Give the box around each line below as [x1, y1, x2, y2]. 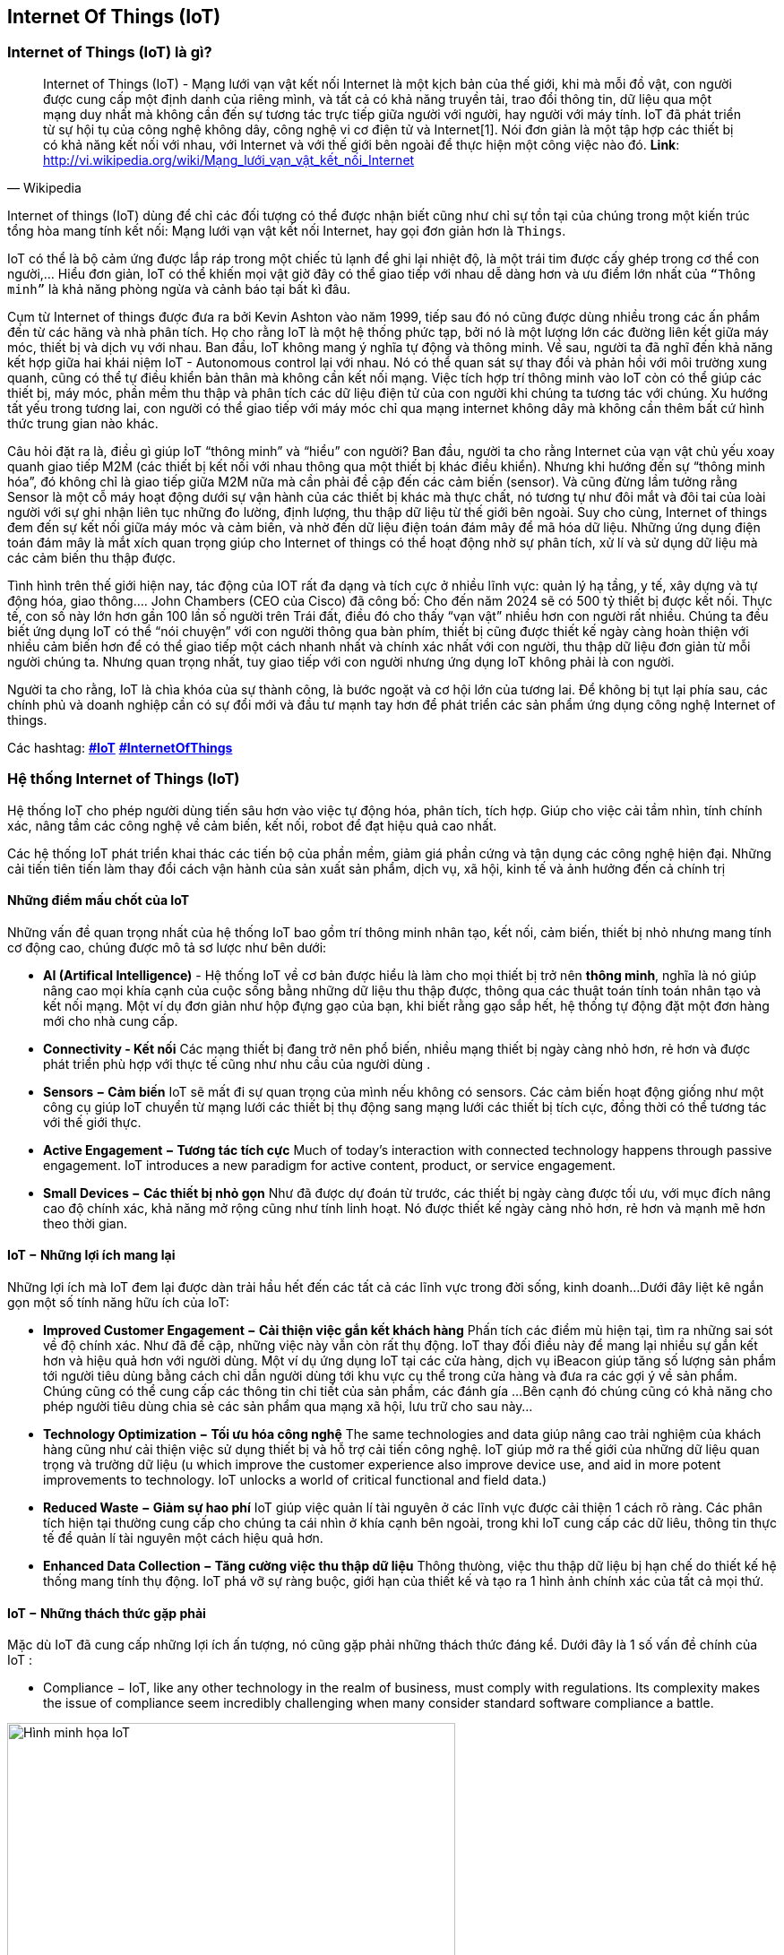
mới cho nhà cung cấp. [43, 1012, 178, 1029]
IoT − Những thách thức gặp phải [7, 1605, 206, 1621]
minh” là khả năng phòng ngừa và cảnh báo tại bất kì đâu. [7, 280, 351, 297]
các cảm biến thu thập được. [7, 549, 176, 565]
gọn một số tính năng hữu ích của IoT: [7, 1294, 229, 1310]
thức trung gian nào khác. [7, 415, 159, 431]
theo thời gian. [43, 1215, 128, 1231]
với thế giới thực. [43, 1114, 142, 1130]
